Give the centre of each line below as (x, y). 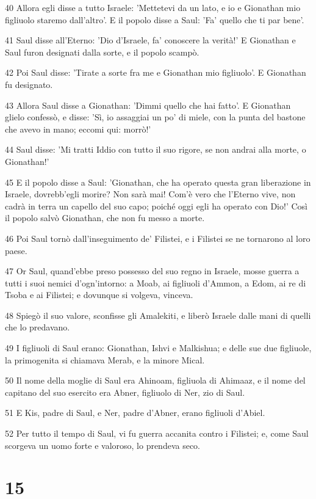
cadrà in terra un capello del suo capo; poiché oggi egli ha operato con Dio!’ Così (156, 206)
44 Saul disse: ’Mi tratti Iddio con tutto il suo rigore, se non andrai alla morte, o (156, 149)
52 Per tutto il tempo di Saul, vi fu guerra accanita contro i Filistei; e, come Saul (157, 433)
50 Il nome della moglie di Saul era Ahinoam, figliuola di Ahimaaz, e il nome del (155, 380)
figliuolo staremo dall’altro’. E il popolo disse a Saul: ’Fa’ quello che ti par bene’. (155, 19)
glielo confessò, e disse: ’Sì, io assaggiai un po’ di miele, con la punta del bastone (155, 117)
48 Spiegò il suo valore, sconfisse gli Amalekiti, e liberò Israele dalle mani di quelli (158, 315)
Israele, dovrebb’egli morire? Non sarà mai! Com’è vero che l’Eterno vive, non (150, 194)
